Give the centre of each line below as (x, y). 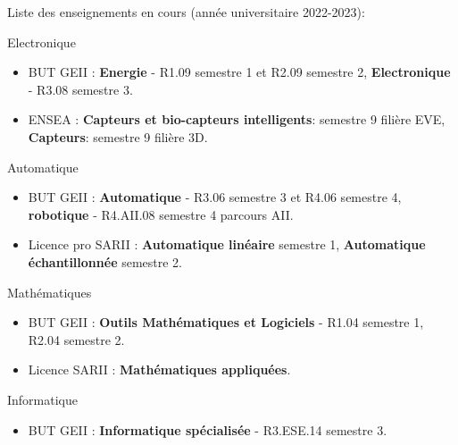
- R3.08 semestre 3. (80, 89)
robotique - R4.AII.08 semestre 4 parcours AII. (161, 214)
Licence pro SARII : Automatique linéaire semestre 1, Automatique (227, 244)
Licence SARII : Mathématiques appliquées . (159, 369)
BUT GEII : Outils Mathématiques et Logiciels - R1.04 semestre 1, (226, 322)
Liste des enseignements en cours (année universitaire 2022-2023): (186, 12)
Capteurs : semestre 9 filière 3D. (118, 136)
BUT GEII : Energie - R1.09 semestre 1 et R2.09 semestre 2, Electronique (239, 72)
